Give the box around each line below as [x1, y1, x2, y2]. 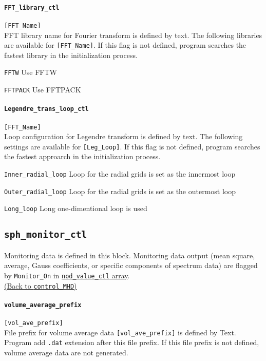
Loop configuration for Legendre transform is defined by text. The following [4, 131, 243, 142]
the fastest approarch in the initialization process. [4, 151, 161, 162]
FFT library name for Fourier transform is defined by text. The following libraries [4, 29, 262, 40]
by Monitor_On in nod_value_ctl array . [4, 270, 130, 280]
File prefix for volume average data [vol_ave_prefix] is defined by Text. [4, 327, 236, 337]
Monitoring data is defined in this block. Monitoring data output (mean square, [4, 250, 255, 260]
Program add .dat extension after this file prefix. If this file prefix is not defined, [4, 337, 259, 348]
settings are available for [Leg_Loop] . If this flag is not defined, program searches [4, 141, 260, 151]
